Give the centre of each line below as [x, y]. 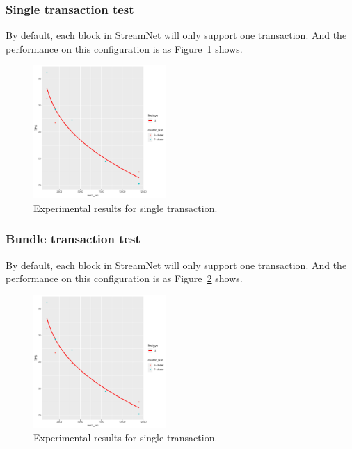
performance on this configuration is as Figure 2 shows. [124, 278]
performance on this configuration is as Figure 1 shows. [124, 48]
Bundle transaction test [73, 239]
